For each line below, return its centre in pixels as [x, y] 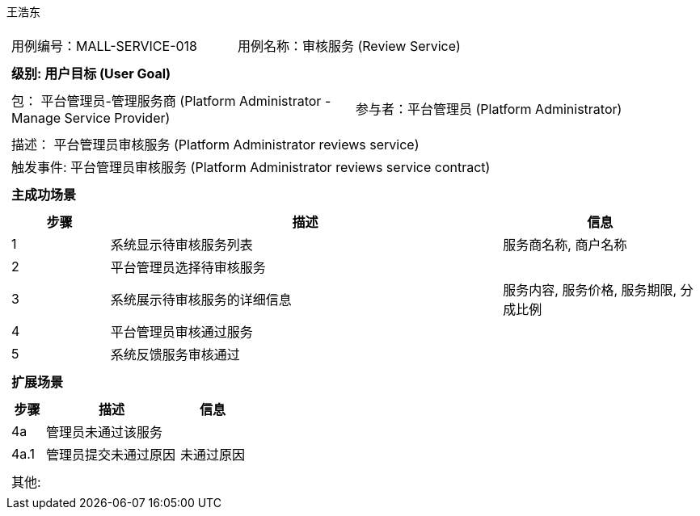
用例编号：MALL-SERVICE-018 [105, 46]
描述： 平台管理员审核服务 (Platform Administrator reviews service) [215, 145]
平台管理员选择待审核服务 [188, 267]
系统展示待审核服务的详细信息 [201, 300]
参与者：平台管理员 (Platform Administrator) [489, 109]
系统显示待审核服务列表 [181, 245]
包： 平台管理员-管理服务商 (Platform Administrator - [171, 101]
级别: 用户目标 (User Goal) [91, 73]
